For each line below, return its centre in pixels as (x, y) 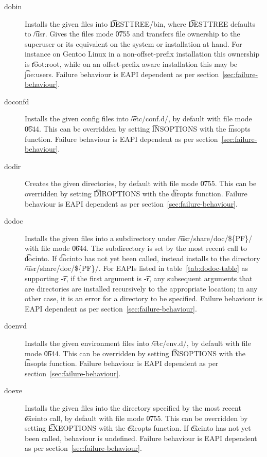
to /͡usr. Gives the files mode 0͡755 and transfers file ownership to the (132, 34)
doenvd (15, 326)
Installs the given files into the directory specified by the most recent (133, 408)
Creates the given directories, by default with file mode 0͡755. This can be (141, 183)
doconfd (17, 101)
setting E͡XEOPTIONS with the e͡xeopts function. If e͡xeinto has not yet (138, 428)
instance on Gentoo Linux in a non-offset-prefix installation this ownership (142, 54)
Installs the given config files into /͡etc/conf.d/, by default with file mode (138, 118)
